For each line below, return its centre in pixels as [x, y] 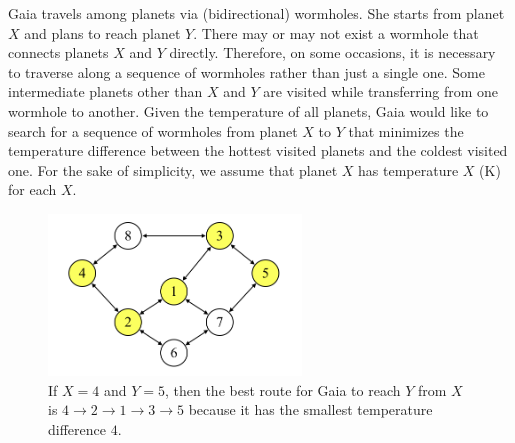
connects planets [58, 52]
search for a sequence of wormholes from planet [153, 130]
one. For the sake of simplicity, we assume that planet [173, 169]
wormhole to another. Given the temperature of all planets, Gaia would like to [248, 110]
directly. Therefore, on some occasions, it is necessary [332, 52]
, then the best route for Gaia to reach [282, 389]
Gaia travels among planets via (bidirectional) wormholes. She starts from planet [256, 13]
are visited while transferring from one [381, 91]
